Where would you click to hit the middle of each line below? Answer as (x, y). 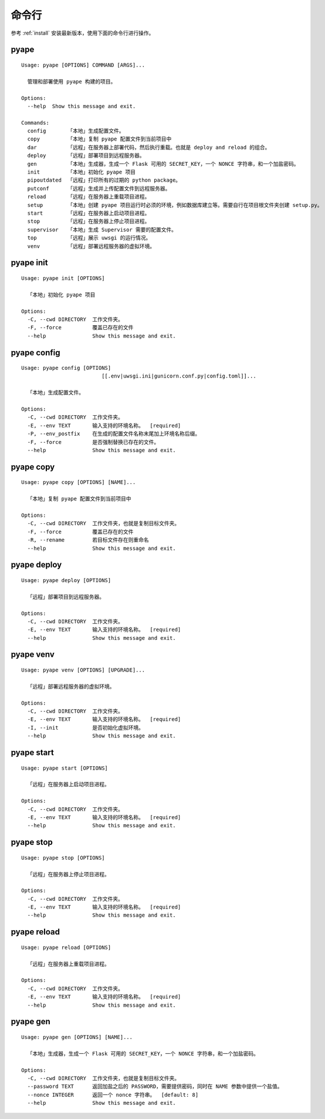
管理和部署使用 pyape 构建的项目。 (72, 81)
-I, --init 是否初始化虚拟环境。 (85, 727)
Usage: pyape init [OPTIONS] (63, 278)
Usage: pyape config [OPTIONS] (66, 368)
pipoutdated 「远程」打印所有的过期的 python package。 (104, 180)
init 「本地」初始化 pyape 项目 (82, 172)
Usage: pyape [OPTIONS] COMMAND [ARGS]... (83, 65)
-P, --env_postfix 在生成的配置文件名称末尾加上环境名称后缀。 (114, 434)
